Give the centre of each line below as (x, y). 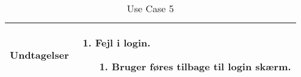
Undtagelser (39, 54)
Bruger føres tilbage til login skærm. (201, 66)
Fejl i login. (123, 42)
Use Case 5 (150, 8)
